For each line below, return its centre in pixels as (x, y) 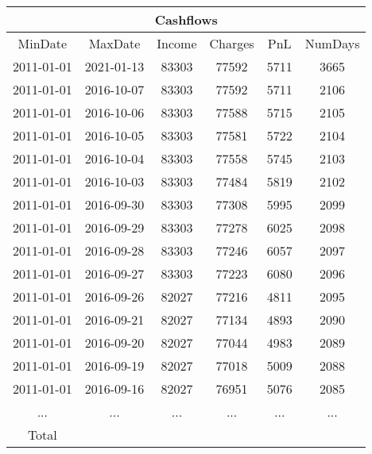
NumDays (332, 43)
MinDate (43, 43)
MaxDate (114, 43)
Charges (232, 43)
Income (177, 43)
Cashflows (186, 19)
